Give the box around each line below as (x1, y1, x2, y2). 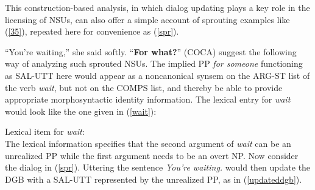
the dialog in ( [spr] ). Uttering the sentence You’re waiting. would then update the (5, 161, 311, 174)
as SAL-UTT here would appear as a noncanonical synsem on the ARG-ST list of (5, 69, 310, 81)
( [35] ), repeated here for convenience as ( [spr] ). (5, 25, 179, 38)
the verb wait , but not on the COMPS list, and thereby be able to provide (5, 81, 283, 93)
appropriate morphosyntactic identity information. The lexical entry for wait (5, 93, 291, 106)
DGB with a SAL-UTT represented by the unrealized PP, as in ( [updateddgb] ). (5, 172, 302, 185)
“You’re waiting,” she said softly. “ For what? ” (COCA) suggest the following (5, 45, 297, 58)
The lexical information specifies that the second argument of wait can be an (5, 137, 291, 149)
